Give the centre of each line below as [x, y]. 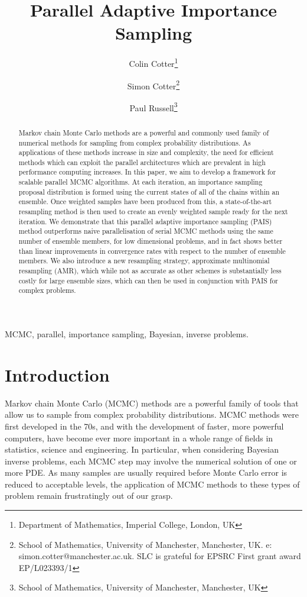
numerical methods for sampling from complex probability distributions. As [135, 142]
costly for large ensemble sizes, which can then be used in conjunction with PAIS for [148, 280]
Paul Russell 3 [153, 107]
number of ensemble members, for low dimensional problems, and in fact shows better [151, 241]
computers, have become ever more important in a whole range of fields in [139, 438]
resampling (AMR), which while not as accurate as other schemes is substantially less [150, 271]
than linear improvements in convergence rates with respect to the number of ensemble [152, 251]
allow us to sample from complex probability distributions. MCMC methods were [152, 414]
